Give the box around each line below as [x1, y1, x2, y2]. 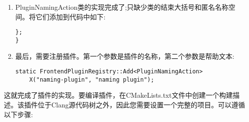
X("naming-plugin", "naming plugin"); [29, 76, 155, 83]
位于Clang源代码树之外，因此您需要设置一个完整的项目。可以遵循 [37, 100, 245, 109]
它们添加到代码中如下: [35, 11, 106, 21]
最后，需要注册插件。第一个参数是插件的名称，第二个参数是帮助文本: [15, 51, 234, 61]
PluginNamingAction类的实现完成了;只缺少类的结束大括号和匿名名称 [15, 2, 229, 12]
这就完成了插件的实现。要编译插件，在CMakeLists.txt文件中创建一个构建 [4, 90, 233, 100]
